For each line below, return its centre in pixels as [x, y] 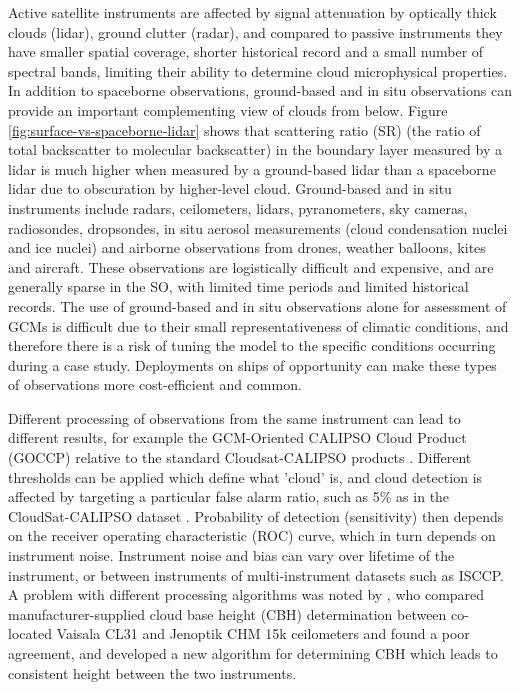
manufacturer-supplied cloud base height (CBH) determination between [227, 613]
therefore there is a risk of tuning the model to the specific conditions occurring [252, 345]
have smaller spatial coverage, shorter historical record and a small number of [246, 51]
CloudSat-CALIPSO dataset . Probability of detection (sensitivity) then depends [256, 515]
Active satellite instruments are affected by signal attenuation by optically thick [252, 12]
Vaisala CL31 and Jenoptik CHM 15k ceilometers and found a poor [263, 633]
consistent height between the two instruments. [152, 672]
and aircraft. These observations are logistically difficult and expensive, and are [251, 266]
